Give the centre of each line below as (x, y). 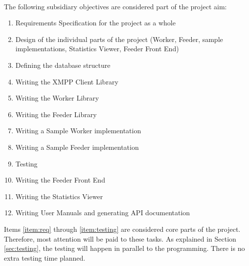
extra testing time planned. (45, 257)
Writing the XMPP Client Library (67, 81)
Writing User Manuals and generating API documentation (103, 213)
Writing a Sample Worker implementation (78, 131)
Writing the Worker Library (57, 98)
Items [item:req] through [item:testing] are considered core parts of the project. (122, 229)
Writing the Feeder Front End (60, 180)
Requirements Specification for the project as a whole (95, 23)
